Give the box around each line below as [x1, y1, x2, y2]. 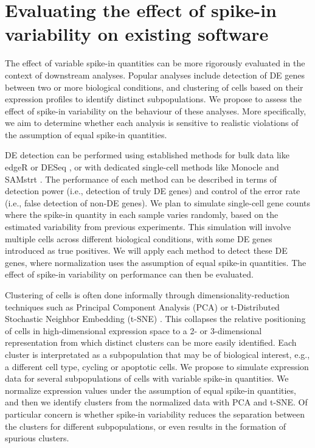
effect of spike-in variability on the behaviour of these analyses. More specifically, [5, 104, 306, 117]
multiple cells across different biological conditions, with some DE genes [5, 232, 272, 245]
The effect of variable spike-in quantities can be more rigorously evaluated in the [5, 57, 305, 69]
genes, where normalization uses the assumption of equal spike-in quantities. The [5, 256, 306, 268]
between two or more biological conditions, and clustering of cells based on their [5, 80, 303, 93]
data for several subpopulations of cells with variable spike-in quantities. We [5, 372, 289, 385]
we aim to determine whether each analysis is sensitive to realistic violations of [5, 116, 299, 129]
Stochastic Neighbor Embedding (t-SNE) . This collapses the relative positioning [5, 312, 306, 325]
